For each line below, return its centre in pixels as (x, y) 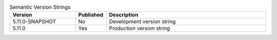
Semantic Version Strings (40, 7)
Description (124, 15)
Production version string (140, 28)
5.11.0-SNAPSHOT (34, 22)
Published (91, 15)
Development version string (142, 22)
